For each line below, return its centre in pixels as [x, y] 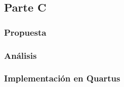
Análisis [20, 55]
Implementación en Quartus [62, 78]
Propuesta [25, 32]
